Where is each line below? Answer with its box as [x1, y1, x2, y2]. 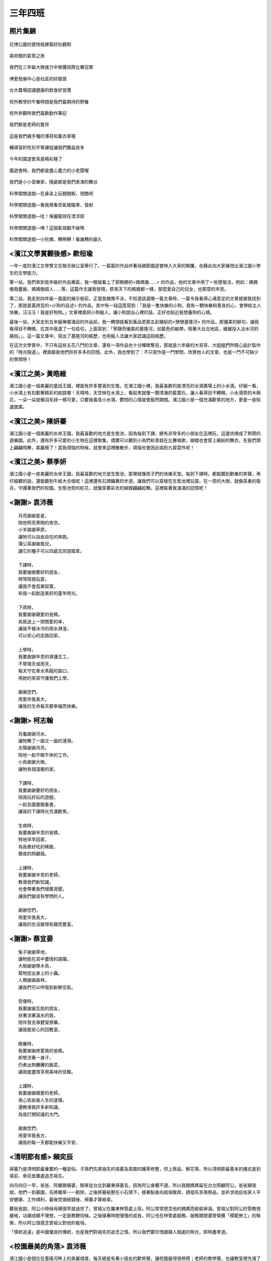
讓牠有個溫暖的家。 [18, 766, 58, 772]
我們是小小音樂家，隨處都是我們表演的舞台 [9, 179, 98, 185]
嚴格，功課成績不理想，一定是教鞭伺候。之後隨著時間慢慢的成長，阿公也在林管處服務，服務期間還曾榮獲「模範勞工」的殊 [9, 1213, 261, 1219]
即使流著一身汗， [18, 1055, 54, 1061]
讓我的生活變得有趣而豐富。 [18, 922, 76, 928]
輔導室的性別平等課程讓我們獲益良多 [9, 144, 85, 151]
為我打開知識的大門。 [18, 1111, 62, 1117]
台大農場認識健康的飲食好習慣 [9, 87, 72, 93]
